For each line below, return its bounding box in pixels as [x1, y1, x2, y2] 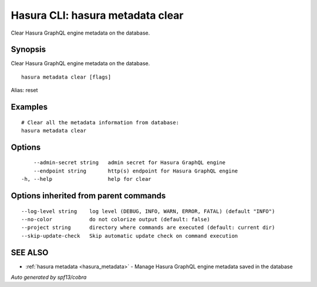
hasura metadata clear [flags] [21, 73, 112, 80]
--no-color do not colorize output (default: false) [21, 216, 211, 223]
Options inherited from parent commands [11, 191, 166, 201]
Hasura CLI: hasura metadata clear [11, 9, 184, 22]
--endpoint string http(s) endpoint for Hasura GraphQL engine [33, 167, 238, 174]
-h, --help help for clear [21, 176, 152, 183]
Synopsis [11, 45, 46, 55]
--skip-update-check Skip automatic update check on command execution [21, 232, 238, 239]
